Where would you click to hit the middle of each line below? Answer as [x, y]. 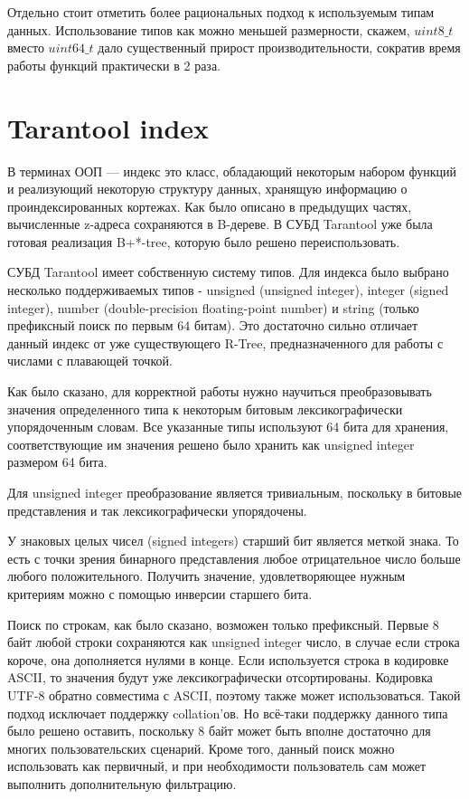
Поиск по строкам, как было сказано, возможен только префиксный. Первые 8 [223, 624]
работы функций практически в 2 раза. [114, 65]
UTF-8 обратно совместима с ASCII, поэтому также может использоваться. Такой [234, 694]
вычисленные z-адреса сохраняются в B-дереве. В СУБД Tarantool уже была [220, 224]
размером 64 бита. [57, 462]
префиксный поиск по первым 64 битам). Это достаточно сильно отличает [213, 325]
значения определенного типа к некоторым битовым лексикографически [205, 409]
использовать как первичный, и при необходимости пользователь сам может [217, 766]
